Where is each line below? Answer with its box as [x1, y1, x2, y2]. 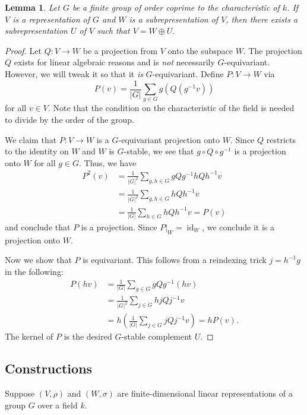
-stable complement [121, 330, 192, 343]
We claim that [5, 133, 57, 145]
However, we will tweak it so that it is [5, 67, 143, 80]
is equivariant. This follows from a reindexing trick [83, 254, 267, 266]
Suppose [5, 387, 35, 400]
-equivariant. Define [152, 67, 224, 80]
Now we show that [5, 254, 72, 266]
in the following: [5, 265, 64, 277]
